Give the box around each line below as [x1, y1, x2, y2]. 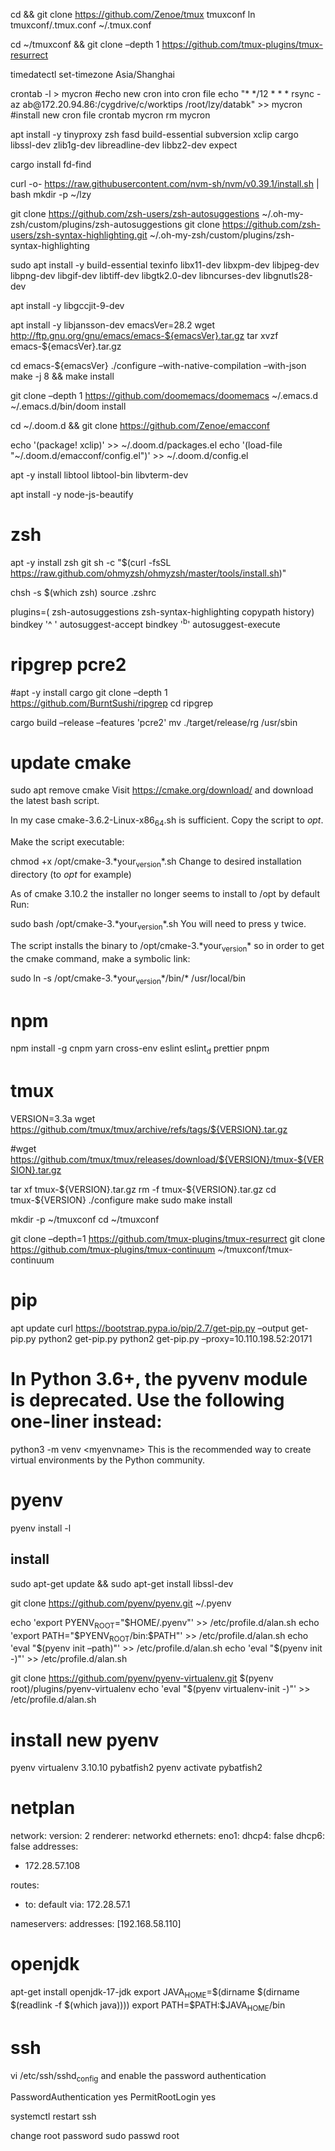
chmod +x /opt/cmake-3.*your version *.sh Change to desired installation [10, 855, 302, 870]
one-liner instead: [10, 1410, 163, 1433]
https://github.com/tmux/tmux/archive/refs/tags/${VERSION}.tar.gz [10, 1124, 288, 1136]
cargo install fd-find [10, 159, 92, 170]
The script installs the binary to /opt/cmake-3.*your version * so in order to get [10, 939, 325, 954]
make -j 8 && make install [10, 370, 115, 382]
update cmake [10, 751, 132, 774]
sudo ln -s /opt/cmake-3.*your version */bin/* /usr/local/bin [10, 972, 247, 986]
